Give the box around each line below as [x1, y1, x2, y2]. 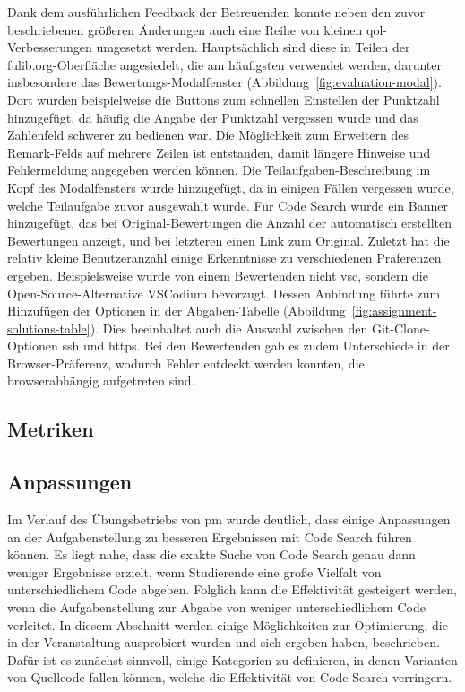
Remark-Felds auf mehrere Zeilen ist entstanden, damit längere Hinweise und [7, 143, 431, 161]
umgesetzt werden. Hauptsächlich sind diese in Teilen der [96, 38, 410, 56]
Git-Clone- [371, 318, 430, 337]
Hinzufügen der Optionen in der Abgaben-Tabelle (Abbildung [7, 301, 346, 320]
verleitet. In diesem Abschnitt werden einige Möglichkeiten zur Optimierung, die [7, 615, 448, 634]
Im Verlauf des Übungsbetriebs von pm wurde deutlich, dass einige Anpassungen [7, 510, 451, 529]
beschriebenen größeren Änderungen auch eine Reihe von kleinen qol [7, 20, 383, 39]
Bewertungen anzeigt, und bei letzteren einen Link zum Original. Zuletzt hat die [7, 230, 450, 249]
